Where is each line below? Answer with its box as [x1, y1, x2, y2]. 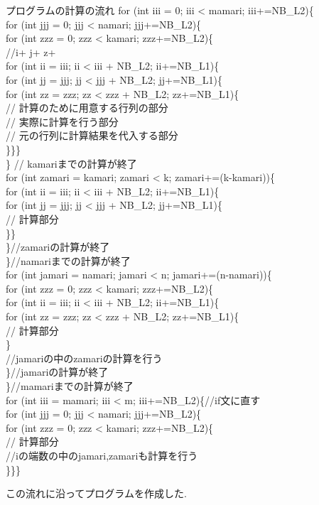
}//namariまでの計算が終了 [6, 253, 131, 268]
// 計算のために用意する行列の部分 [6, 100, 168, 115]
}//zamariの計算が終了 [6, 239, 110, 254]
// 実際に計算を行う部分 [6, 114, 119, 129]
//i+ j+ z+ [6, 44, 56, 59]
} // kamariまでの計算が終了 [6, 156, 137, 170]
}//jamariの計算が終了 [6, 364, 109, 379]
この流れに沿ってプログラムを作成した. [6, 486, 187, 501]
